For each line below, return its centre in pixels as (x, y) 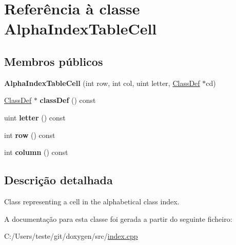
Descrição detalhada (58, 180)
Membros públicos (54, 61)
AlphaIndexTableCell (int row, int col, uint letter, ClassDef (102, 83)
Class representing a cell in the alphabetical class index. (92, 201)
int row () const (30, 135)
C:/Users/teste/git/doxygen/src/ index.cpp (71, 236)
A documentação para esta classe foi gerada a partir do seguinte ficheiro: (118, 218)
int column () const (36, 152)
